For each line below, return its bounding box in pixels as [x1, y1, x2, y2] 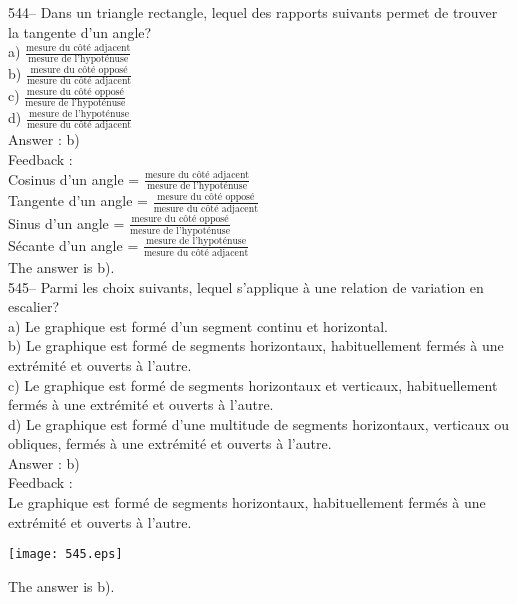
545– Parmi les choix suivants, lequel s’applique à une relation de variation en [8, 276, 484, 297]
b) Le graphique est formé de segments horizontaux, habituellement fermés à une [8, 335, 504, 356]
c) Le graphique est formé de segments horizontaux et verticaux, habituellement [8, 374, 498, 395]
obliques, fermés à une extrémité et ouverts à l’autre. [8, 433, 332, 454]
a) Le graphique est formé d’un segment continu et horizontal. [8, 315, 389, 336]
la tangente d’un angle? [8, 21, 152, 42]
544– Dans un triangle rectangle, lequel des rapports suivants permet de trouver [8, 2, 498, 22]
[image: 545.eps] [8, 547, 123, 562]
